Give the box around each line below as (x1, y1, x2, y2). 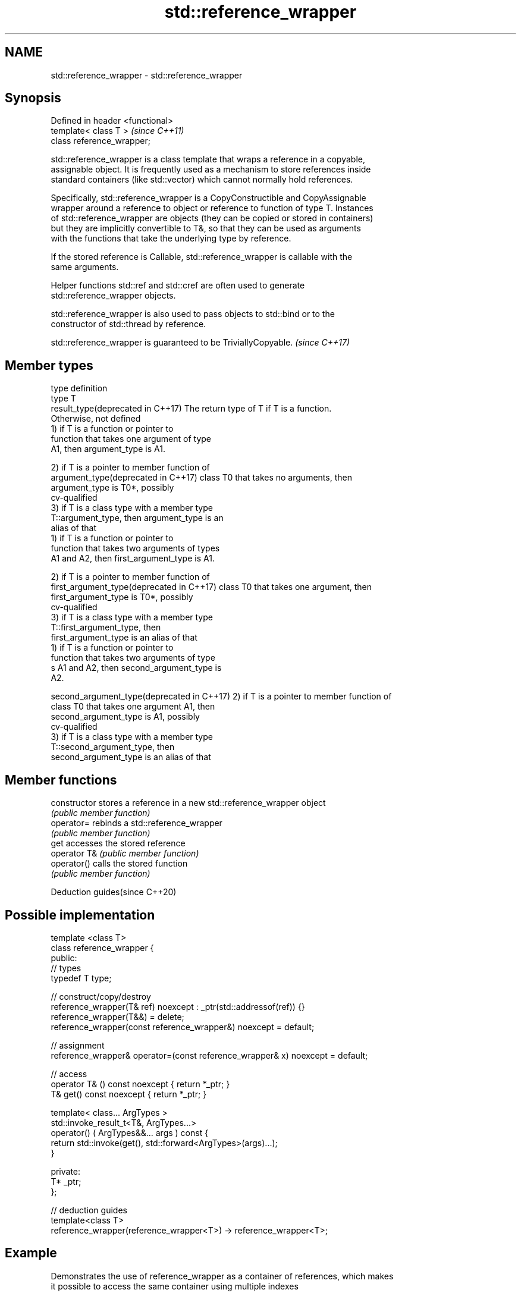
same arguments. (51, 262, 119, 272)
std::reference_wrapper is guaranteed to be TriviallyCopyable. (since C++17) (51, 337, 350, 348)
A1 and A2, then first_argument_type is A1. (51, 553, 215, 564)
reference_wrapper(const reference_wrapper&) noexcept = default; (51, 1021, 315, 1032)
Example (5, 1245, 57, 1261)
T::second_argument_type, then (51, 742, 175, 752)
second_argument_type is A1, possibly (51, 711, 200, 722)
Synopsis (5, 90, 61, 106)
